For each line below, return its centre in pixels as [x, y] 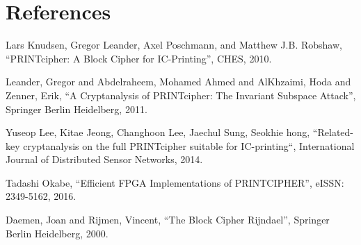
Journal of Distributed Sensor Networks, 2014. [104, 159]
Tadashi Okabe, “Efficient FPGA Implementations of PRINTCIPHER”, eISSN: [175, 182]
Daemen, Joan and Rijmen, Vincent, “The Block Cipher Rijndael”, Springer [168, 220]
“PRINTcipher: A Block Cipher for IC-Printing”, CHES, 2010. [139, 58]
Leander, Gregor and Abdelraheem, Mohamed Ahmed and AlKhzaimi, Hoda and [178, 82]
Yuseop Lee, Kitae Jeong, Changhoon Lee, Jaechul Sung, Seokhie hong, [158, 132]
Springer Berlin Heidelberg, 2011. [77, 109]
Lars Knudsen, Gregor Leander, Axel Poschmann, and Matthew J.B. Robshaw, [174, 45]
